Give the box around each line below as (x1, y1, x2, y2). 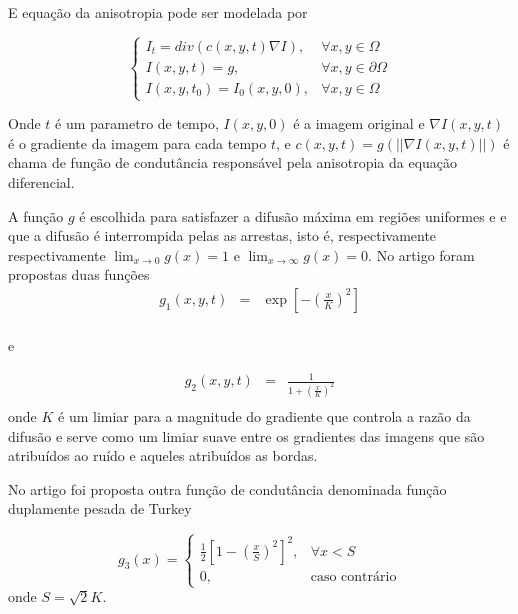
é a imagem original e (293, 113, 425, 134)
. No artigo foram (368, 244, 475, 265)
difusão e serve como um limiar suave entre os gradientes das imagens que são (8, 425, 485, 446)
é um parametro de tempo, (55, 113, 219, 134)
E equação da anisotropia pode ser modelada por (8, 2, 308, 22)
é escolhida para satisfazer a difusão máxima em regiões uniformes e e (79, 205, 507, 226)
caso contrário (310, 569, 397, 584)
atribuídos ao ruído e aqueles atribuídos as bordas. (8, 445, 318, 466)
